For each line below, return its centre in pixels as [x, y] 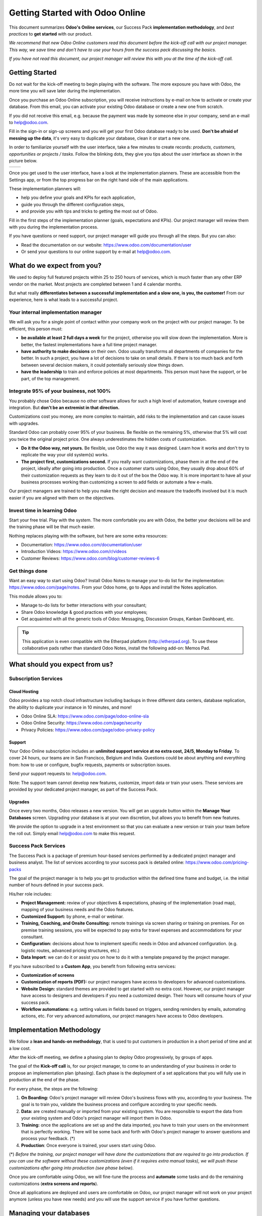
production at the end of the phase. [44, 1080]
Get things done [28, 571]
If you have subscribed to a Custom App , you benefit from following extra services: [92, 966]
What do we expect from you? [55, 266]
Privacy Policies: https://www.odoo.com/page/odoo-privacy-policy [88, 730]
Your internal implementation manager [55, 312]
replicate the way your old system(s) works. [65, 455]
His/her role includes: [30, 894]
